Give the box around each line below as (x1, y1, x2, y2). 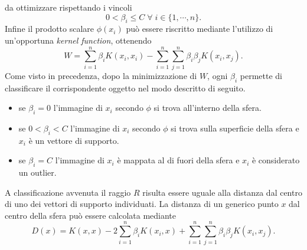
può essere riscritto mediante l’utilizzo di (126, 22, 273, 35)
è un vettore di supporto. (28, 134, 119, 146)
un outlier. (18, 166, 57, 179)
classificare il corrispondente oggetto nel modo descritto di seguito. (5, 81, 246, 94)
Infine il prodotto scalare (5, 22, 94, 35)
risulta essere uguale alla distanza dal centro (142, 186, 302, 198)
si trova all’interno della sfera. (153, 101, 262, 114)
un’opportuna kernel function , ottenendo (5, 34, 152, 46)
